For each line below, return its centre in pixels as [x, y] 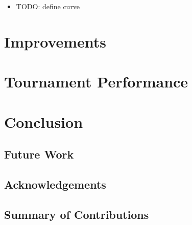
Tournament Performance [96, 82]
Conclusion [44, 121]
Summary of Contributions [77, 214]
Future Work [39, 154]
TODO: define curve [48, 6]
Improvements [55, 41]
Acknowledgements [55, 184]
